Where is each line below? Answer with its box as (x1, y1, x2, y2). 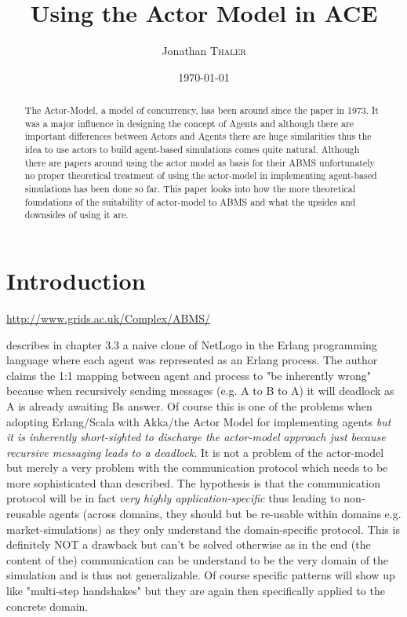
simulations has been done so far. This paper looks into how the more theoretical (24, 182, 356, 195)
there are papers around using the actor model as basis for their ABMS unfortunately (24, 155, 375, 169)
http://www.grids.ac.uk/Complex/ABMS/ (6, 309, 211, 326)
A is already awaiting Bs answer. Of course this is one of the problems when (6, 397, 372, 414)
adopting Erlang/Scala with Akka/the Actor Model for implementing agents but (6, 413, 391, 429)
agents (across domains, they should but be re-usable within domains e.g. (49, 506, 402, 522)
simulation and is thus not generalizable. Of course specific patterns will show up (6, 567, 395, 583)
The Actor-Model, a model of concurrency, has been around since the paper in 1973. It (24, 104, 379, 117)
